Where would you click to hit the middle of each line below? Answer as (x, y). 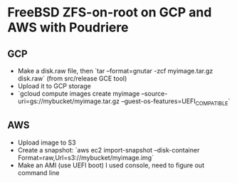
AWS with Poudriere (68, 27)
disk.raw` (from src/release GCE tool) (72, 78)
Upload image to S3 (47, 142)
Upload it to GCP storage (54, 86)
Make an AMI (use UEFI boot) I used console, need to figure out (111, 165)
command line (38, 172)
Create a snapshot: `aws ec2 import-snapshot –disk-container (109, 150)
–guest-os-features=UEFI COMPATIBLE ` (175, 102)
